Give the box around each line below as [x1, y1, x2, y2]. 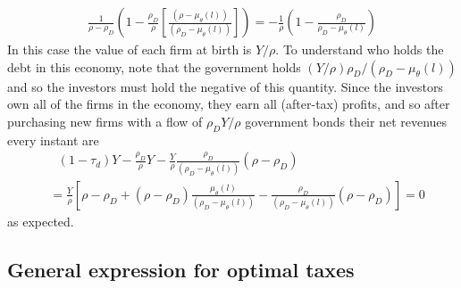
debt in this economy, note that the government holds [7, 57, 301, 76]
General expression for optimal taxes [7, 255, 355, 283]
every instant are [7, 130, 99, 149]
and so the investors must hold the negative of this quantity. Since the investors [7, 77, 443, 95]
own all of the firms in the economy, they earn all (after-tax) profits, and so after [7, 95, 450, 113]
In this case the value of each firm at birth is [7, 40, 252, 59]
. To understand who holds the [275, 40, 444, 59]
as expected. [7, 211, 74, 230]
